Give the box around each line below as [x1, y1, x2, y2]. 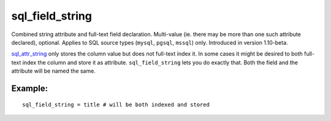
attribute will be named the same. [11, 67, 96, 75]
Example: [11, 83, 48, 94]
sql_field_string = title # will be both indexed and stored [22, 101, 210, 108]
